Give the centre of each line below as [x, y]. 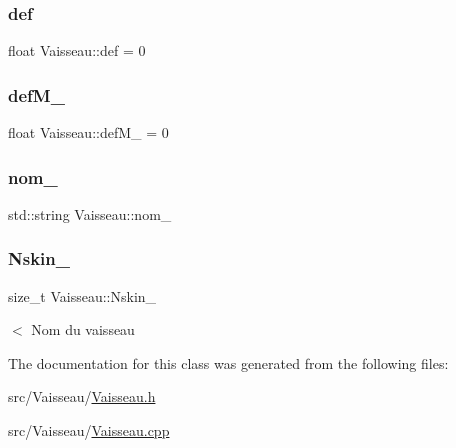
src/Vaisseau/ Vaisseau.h [82, 396]
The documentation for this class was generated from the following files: [228, 362]
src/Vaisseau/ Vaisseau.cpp [89, 430]
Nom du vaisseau [83, 329]
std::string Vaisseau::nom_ [90, 213]
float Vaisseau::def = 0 [77, 50]
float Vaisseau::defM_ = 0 [88, 132]
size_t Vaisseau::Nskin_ [82, 295]
